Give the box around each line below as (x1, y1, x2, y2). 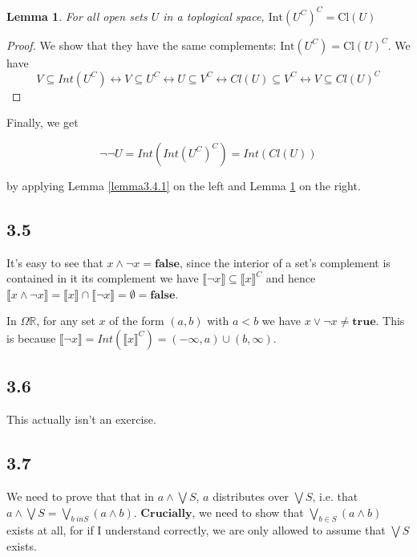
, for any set (36, 312, 95, 329)
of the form (109, 312, 164, 329)
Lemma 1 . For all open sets (6, 7, 148, 24)
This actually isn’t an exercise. (6, 411, 156, 428)
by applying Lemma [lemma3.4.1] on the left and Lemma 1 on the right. (6, 177, 361, 193)
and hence (265, 270, 316, 287)
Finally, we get (6, 114, 79, 131)
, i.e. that (312, 487, 358, 504)
